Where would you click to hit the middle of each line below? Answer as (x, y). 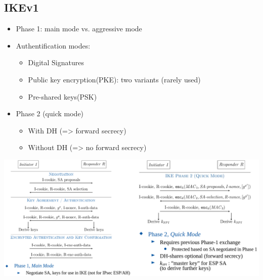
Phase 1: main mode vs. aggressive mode (79, 29)
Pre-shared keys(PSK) (62, 96)
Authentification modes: (53, 45)
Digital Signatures (56, 62)
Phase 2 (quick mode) (50, 113)
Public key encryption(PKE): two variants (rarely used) (114, 79)
